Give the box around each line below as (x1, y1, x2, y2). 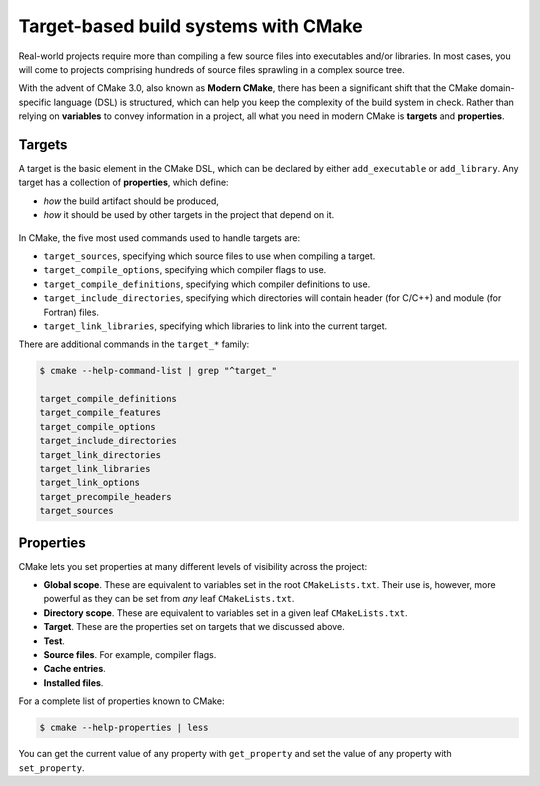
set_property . (18, 761, 85, 774)
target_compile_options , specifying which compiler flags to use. (43, 264, 327, 276)
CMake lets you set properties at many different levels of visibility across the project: (18, 560, 368, 572)
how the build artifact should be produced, (43, 195, 220, 207)
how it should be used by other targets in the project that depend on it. (43, 209, 335, 221)
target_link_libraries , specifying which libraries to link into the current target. (43, 320, 388, 332)
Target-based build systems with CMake (18, 15, 364, 37)
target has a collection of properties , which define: (18, 176, 229, 189)
